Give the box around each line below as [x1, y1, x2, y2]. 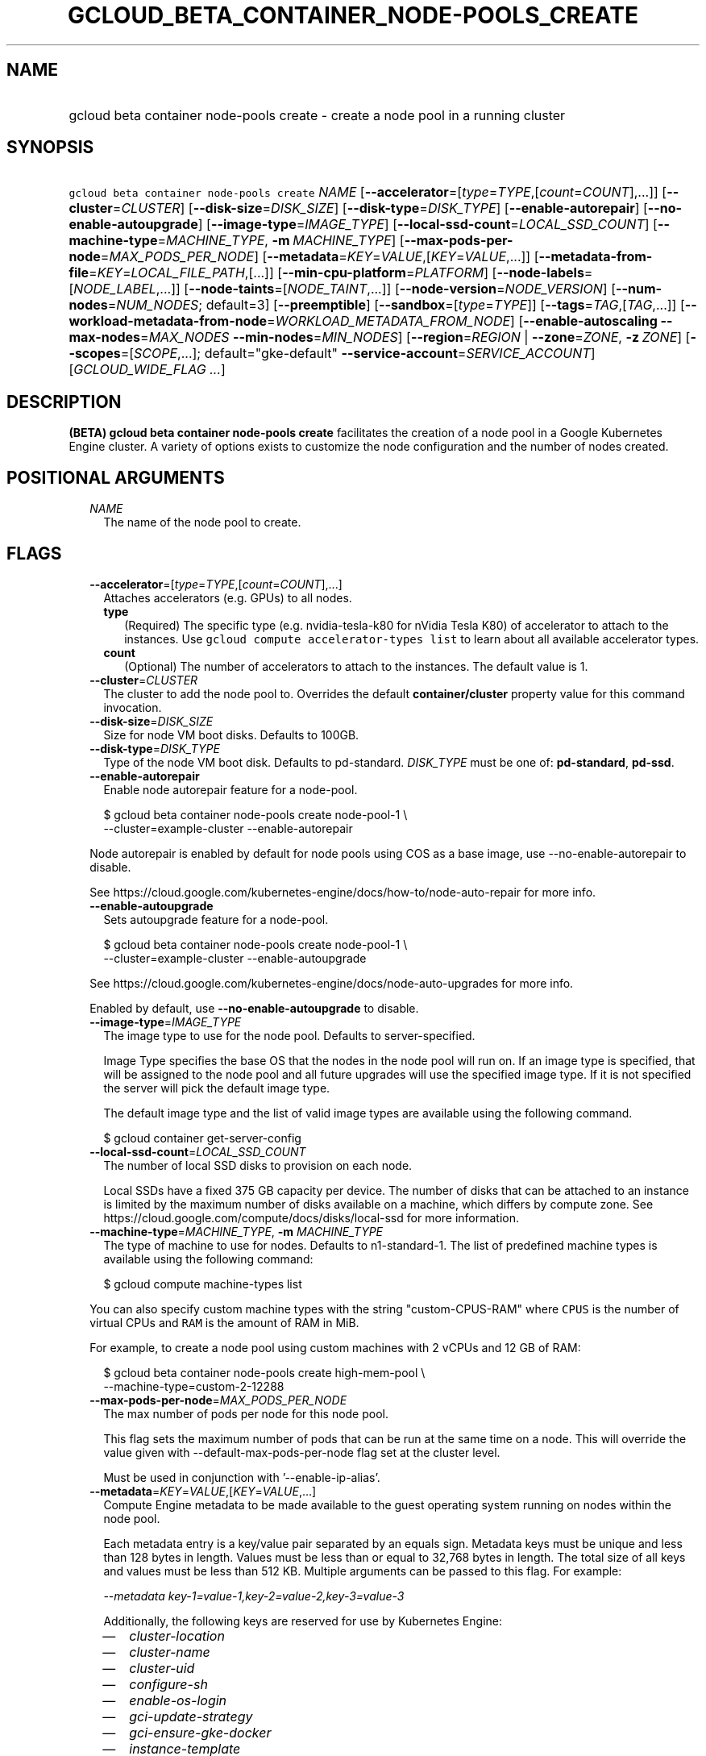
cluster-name [129, 1643, 210, 1660]
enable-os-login [129, 1692, 227, 1708]
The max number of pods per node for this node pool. [103, 1406, 388, 1421]
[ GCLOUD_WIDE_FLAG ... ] [69, 361, 226, 378]
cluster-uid [129, 1659, 195, 1676]
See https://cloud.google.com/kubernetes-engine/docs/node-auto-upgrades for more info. [89, 976, 574, 990]
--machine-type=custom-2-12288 [103, 1379, 284, 1393]
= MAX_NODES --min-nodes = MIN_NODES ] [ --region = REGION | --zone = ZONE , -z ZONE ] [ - [140, 329, 696, 346]
